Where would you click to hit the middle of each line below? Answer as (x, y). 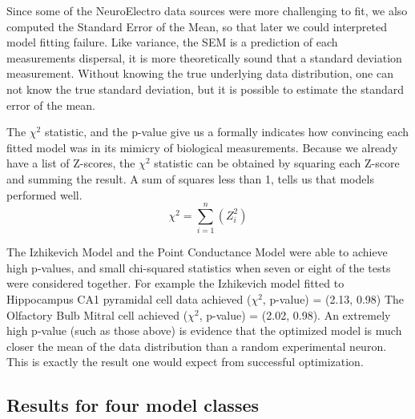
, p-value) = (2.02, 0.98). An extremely (295, 314)
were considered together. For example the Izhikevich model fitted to (175, 283)
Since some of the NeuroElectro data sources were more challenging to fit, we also (207, 10)
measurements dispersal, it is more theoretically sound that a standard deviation (204, 57)
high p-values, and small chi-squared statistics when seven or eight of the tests (199, 267)
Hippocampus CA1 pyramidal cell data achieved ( (129, 299)
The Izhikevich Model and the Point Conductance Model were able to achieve (197, 252)
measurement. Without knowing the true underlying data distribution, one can (200, 73)
